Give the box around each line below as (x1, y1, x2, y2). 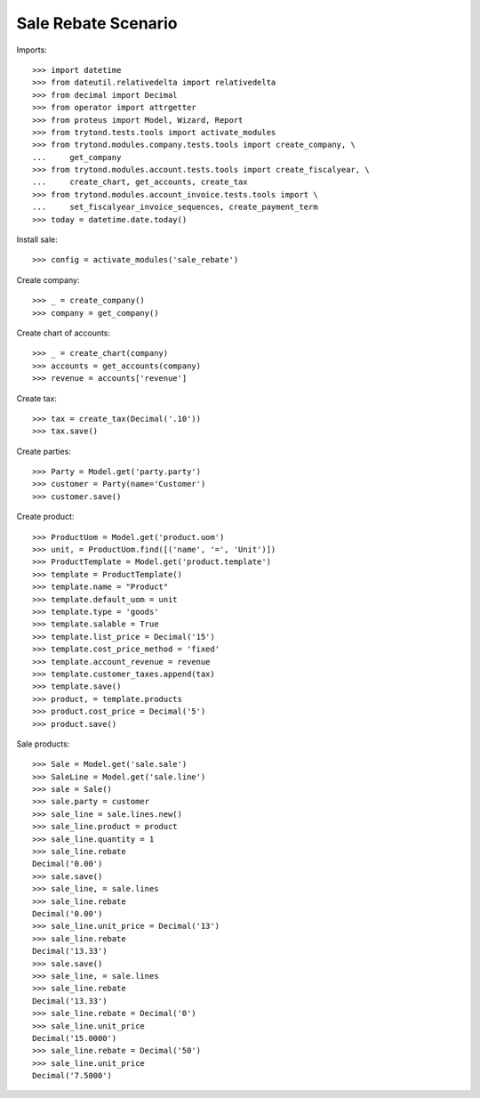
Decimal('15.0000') (32, 1033, 117, 1043)
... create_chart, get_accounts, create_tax (32, 177, 248, 187)
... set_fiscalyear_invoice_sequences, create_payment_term (32, 202, 319, 213)
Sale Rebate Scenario (16, 13, 178, 33)
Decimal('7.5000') (32, 1070, 113, 1081)
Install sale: (16, 234, 58, 245)
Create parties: (16, 446, 71, 456)
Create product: (16, 512, 75, 522)
